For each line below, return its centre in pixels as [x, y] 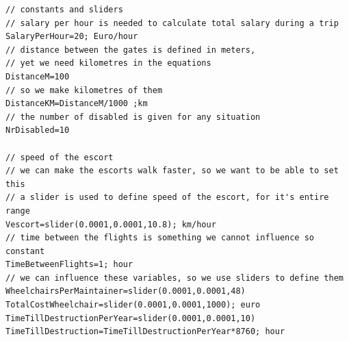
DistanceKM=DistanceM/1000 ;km [77, 104]
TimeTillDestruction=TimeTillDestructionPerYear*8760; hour [145, 332]
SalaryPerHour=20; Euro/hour [72, 37]
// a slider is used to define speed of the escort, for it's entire [167, 198]
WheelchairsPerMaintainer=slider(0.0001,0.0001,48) [126, 291]
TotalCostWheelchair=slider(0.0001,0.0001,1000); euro [133, 305]
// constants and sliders [64, 10]
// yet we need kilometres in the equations [108, 63]
